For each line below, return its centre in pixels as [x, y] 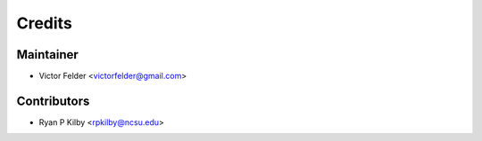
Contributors [53, 101]
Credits [45, 23]
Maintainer [48, 55]
